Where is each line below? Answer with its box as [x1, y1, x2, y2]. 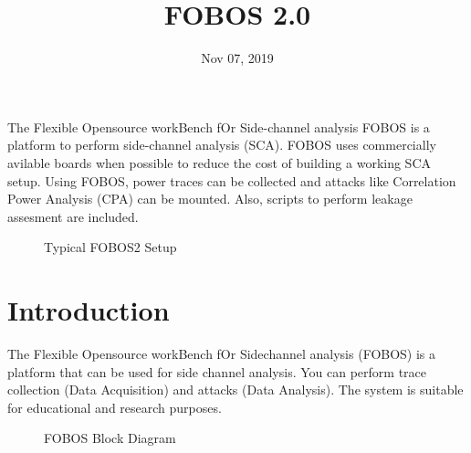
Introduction [7, 291, 170, 329]
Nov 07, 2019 [201, 48, 274, 68]
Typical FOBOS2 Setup [44, 237, 177, 257]
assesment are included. [7, 206, 139, 226]
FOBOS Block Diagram [44, 428, 176, 448]
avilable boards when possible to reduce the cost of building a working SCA [7, 153, 432, 172]
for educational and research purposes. [7, 397, 222, 416]
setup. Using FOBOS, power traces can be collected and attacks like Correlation [7, 171, 456, 190]
